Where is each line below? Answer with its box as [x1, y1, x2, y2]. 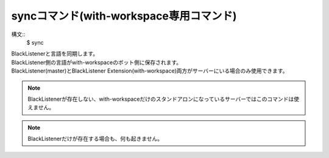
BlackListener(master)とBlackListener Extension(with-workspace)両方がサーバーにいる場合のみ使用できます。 [11, 67, 288, 74]
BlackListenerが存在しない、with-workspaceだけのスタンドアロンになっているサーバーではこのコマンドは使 [27, 95, 300, 102]
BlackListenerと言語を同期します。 [11, 50, 99, 57]
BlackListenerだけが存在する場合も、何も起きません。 [27, 135, 163, 143]
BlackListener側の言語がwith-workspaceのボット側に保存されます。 [11, 59, 182, 66]
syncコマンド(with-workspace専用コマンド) [11, 9, 237, 23]
